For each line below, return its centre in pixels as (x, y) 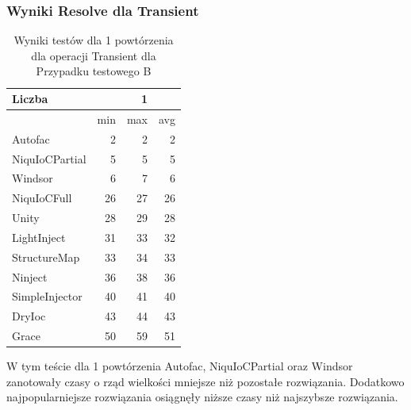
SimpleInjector (47, 296)
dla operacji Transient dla (94, 55)
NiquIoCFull (42, 198)
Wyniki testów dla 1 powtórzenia (94, 40)
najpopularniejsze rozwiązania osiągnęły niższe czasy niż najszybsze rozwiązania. (202, 397)
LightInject (39, 237)
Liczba (30, 98)
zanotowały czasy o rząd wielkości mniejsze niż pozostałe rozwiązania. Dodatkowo (205, 381)
